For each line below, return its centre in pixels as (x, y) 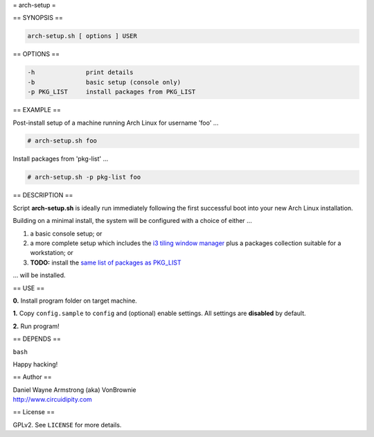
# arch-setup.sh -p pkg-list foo (84, 177)
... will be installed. (39, 275)
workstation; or (52, 253)
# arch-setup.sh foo (62, 141)
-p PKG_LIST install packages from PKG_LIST (112, 92)
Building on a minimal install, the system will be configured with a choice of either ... (132, 221)
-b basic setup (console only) (104, 82)
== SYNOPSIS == (38, 18)
